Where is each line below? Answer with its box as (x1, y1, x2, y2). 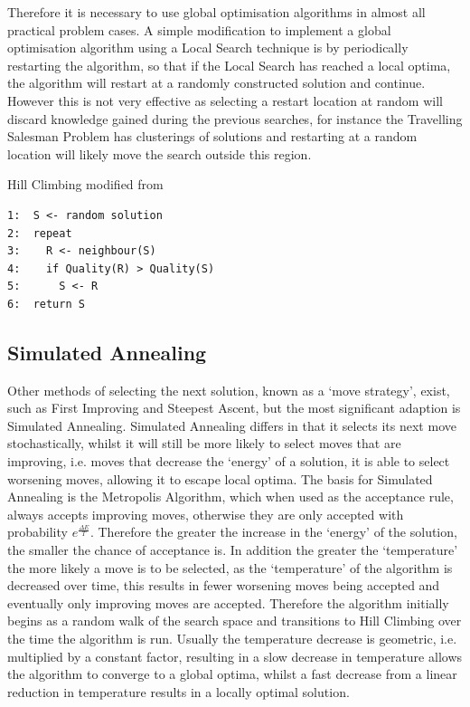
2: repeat (7, 226, 72, 240)
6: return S (7, 297, 85, 311)
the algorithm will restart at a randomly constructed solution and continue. (7, 73, 426, 92)
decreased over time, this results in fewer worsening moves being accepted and (7, 576, 440, 595)
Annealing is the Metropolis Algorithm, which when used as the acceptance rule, (7, 487, 454, 506)
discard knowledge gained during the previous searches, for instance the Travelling (7, 109, 463, 128)
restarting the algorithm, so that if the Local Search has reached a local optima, (7, 55, 451, 74)
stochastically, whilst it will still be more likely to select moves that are (7, 434, 401, 453)
